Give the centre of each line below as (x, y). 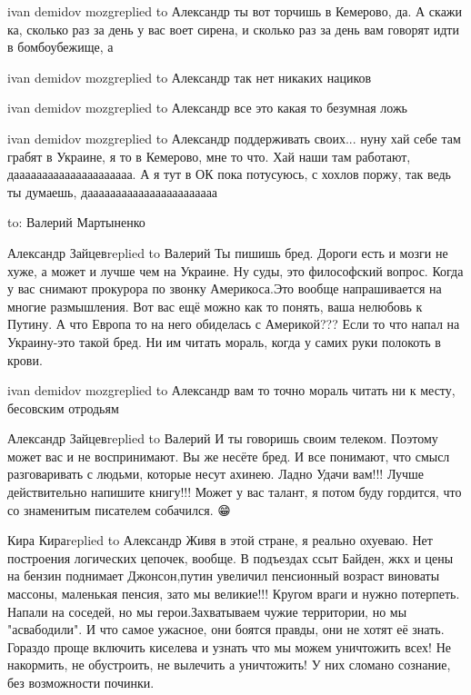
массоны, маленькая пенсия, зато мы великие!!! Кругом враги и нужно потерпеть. (234, 594)
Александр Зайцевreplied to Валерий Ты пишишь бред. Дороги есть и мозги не (228, 252)
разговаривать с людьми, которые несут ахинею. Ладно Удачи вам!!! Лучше (216, 474)
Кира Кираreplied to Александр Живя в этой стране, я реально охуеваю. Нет (220, 540)
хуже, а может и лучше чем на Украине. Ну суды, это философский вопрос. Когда (235, 270)
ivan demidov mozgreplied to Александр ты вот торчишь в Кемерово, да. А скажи (235, 11)
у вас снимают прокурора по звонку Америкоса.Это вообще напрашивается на (225, 288)
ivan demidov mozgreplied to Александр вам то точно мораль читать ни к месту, (231, 390)
